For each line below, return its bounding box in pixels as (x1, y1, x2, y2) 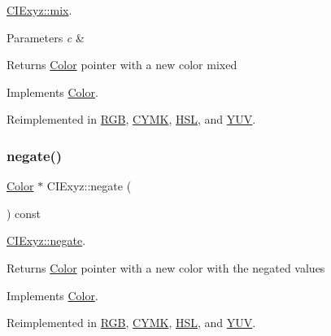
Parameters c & (7, 28, 85, 46)
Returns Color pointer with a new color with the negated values (7, 259, 325, 276)
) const (7, 204, 41, 221)
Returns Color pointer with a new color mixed (7, 56, 237, 73)
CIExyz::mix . (7, 2, 72, 18)
